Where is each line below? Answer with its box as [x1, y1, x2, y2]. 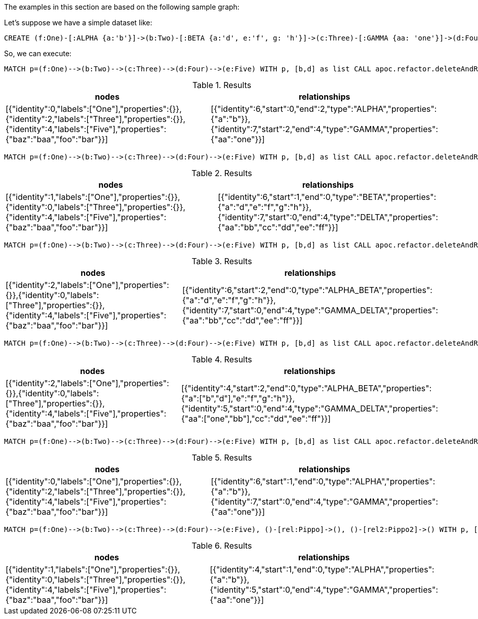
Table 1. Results [192, 80, 252, 90]
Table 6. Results [191, 541, 252, 551]
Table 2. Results [191, 168, 252, 178]
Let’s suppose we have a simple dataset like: [4, 18, 152, 27]
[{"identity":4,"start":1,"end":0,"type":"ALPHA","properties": [210, 564, 434, 574]
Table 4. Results [191, 354, 252, 364]
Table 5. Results [191, 452, 252, 463]
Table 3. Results [191, 256, 252, 266]
